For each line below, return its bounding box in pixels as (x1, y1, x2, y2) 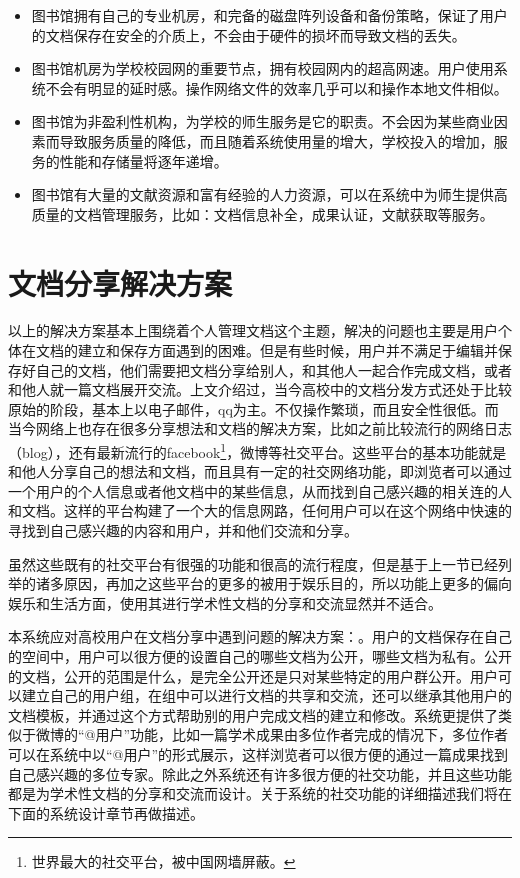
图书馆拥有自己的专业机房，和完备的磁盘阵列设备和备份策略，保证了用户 (31, 5, 508, 25)
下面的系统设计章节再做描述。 (8, 802, 204, 823)
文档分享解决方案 (8, 262, 233, 303)
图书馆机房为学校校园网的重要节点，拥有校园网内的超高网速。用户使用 (31, 58, 494, 79)
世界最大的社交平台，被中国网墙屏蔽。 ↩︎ (31, 851, 296, 872)
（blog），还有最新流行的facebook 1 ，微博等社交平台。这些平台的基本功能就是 (8, 439, 507, 462)
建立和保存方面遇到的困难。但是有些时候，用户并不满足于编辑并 (77, 340, 498, 361)
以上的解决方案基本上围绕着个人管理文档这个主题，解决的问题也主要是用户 (8, 320, 498, 341)
